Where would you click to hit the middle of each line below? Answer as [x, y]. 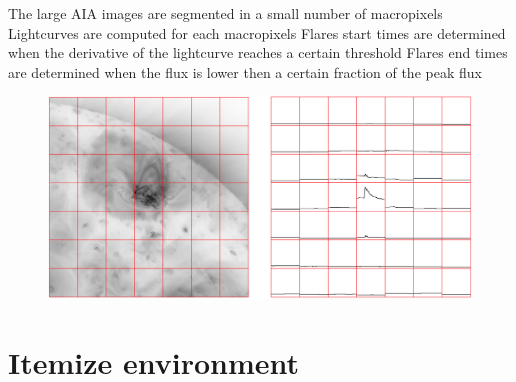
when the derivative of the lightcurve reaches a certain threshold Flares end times [258, 52]
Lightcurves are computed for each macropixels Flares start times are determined [257, 32]
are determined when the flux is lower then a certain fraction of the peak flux [245, 71]
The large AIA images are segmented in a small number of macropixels [225, 13]
